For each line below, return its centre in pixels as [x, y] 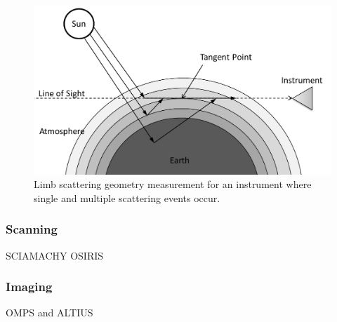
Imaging [29, 287]
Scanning [32, 229]
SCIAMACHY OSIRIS [55, 255]
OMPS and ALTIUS [49, 313]
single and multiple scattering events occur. [127, 197]
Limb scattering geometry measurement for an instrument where [173, 184]
